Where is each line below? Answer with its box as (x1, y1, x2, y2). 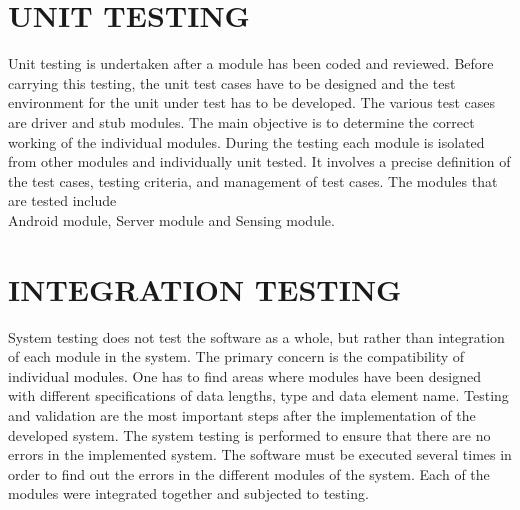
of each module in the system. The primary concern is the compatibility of (8, 346, 465, 367)
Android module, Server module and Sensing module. (8, 209, 335, 230)
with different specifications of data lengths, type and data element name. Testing (8, 385, 509, 406)
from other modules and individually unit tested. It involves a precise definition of (8, 151, 511, 172)
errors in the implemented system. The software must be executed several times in (8, 444, 512, 465)
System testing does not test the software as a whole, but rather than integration (8, 326, 505, 347)
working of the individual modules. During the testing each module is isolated (8, 131, 485, 152)
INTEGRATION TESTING (8, 268, 402, 309)
